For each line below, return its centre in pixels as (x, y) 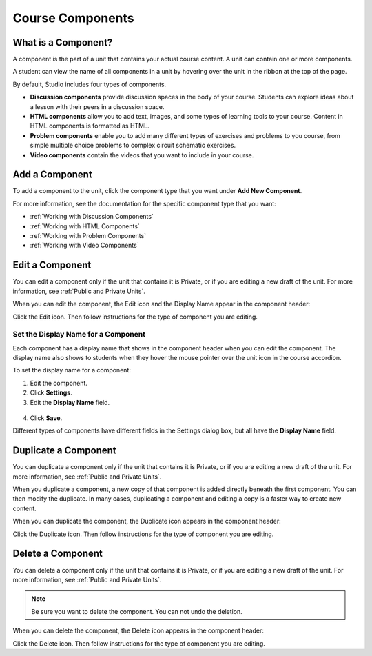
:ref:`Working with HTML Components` (85, 226)
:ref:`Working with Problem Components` (88, 236)
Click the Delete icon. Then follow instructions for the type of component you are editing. (139, 643)
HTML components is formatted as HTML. (90, 126)
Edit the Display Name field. (70, 402)
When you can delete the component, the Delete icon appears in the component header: (138, 630)
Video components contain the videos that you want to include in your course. (142, 155)
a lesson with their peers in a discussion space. (97, 106)
